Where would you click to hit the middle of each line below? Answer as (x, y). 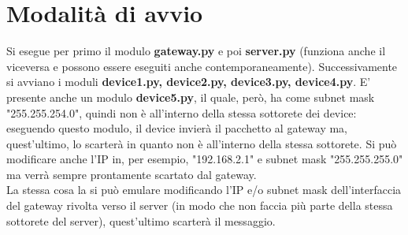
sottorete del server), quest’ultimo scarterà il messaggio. (141, 220)
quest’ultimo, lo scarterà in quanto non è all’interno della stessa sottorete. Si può (202, 143)
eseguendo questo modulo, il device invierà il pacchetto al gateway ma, (177, 128)
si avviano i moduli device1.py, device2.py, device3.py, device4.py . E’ (189, 82)
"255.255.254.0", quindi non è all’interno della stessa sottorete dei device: (182, 112)
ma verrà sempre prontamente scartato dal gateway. (132, 174)
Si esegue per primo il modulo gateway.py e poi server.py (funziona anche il (196, 51)
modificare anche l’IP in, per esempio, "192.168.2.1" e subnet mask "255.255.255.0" (205, 159)
